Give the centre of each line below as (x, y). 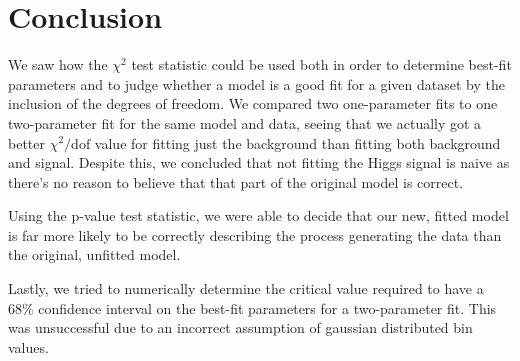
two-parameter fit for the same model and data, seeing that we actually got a (245, 122)
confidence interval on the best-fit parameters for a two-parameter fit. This (267, 307)
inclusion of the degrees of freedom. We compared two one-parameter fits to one (253, 103)
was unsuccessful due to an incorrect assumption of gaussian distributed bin (240, 327)
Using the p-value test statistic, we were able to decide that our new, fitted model (258, 215)
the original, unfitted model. (94, 254)
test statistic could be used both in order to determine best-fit (321, 64)
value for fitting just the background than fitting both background (297, 142)
